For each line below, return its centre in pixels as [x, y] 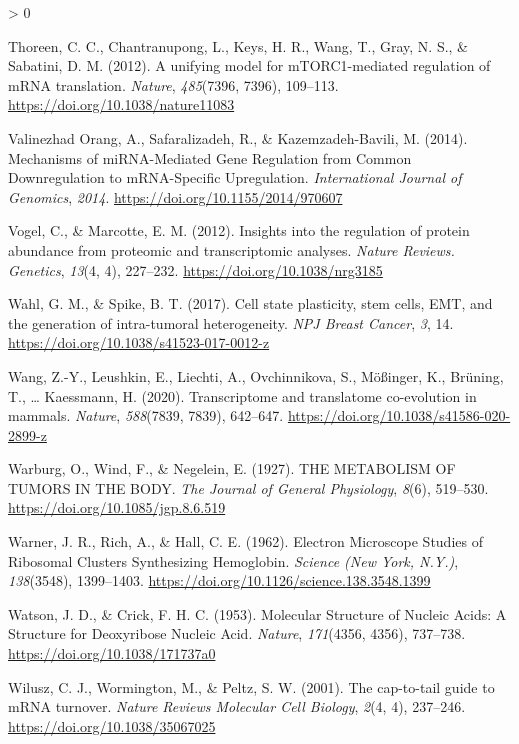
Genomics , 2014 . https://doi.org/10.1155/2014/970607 [175, 196]
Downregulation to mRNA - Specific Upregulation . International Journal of [235, 177]
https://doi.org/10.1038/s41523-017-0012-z [139, 342]
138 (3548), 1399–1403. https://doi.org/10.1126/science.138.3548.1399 [219, 580]
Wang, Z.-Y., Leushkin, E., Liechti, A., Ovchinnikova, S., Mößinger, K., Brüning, [256, 375]
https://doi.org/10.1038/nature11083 [121, 104]
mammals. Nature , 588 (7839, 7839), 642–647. [146, 415]
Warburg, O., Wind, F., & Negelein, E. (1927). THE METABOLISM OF [232, 468]
